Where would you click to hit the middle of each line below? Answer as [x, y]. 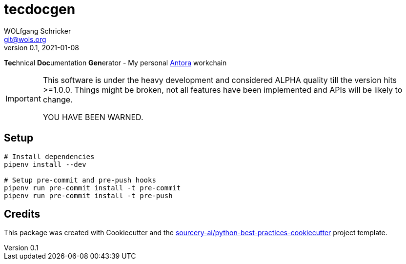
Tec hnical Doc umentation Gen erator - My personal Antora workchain [115, 62]
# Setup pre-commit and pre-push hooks [80, 180]
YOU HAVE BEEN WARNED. [93, 117]
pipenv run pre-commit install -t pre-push [88, 195]
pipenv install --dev [45, 164]
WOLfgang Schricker [38, 31]
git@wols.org [25, 39]
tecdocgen [40, 9]
